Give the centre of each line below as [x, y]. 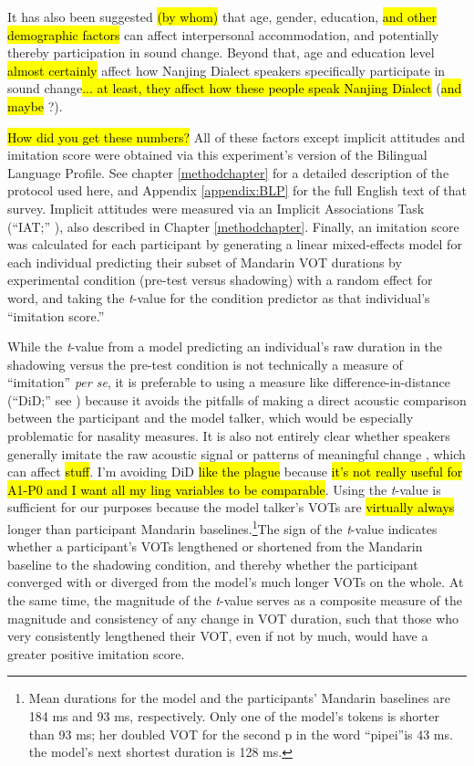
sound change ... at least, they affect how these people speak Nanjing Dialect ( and [235, 88]
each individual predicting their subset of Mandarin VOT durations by [205, 262]
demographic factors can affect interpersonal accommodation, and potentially [223, 34]
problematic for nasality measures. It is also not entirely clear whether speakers [229, 436]
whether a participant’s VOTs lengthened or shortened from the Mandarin [215, 546]
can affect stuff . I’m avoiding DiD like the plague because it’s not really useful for [235, 472]
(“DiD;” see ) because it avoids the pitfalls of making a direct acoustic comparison [237, 399]
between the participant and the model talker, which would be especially [211, 418]
